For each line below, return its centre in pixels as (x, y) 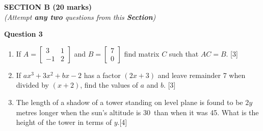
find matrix (142, 53)
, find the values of (109, 85)
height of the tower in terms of (64, 122)
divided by (32, 85)
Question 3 (23, 34)
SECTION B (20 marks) (48, 7)
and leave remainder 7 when (202, 75)
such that (184, 53)
